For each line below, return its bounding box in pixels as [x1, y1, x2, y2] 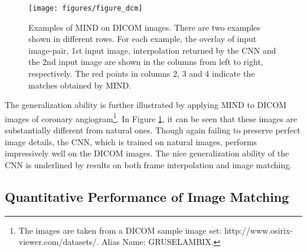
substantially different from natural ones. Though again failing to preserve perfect [5, 124, 301, 136]
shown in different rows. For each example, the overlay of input [28, 32, 257, 45]
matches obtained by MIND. [28, 78, 132, 91]
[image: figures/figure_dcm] [28, 4, 143, 12]
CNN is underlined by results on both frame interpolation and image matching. [5, 158, 292, 171]
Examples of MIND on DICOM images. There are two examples [28, 21, 260, 33]
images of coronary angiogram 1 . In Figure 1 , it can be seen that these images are [5, 110, 298, 125]
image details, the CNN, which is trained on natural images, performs [5, 135, 257, 148]
